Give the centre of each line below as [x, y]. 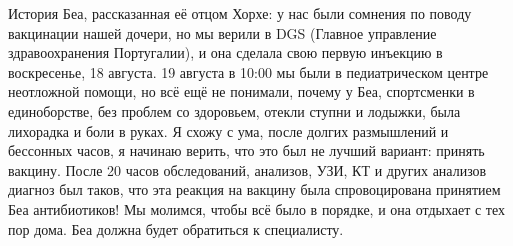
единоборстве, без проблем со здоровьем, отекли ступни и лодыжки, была [234, 110]
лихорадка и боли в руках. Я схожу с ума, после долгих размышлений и [228, 130]
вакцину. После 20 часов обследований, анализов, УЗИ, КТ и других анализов [247, 169]
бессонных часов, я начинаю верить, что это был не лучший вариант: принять [246, 150]
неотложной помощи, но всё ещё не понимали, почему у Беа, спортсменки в [241, 91]
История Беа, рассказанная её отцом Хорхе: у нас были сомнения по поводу [240, 13]
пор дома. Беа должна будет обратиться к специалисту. [176, 228]
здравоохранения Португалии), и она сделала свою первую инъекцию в [225, 52]
